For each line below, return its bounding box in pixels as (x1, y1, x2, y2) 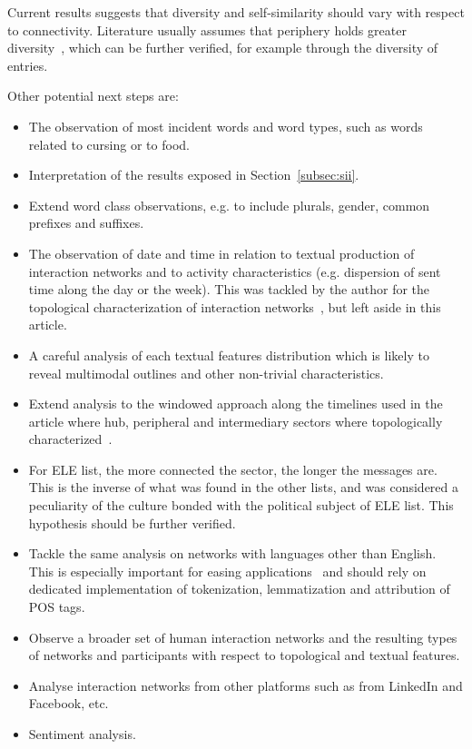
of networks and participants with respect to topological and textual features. (28, 646, 460, 665)
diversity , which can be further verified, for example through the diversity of (7, 38, 438, 57)
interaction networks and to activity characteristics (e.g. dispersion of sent (28, 261, 441, 281)
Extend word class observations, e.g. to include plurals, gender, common (28, 195, 430, 214)
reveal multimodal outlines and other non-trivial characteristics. (28, 363, 384, 382)
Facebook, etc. (28, 694, 109, 713)
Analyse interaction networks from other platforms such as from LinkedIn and (28, 675, 463, 695)
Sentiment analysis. (28, 724, 136, 743)
